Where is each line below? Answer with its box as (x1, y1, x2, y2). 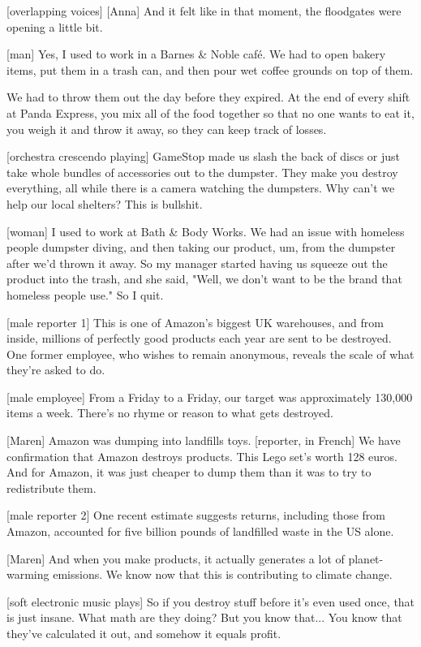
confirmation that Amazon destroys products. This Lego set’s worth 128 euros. (6, 447, 397, 464)
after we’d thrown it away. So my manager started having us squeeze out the (6, 254, 388, 271)
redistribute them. (6, 479, 97, 496)
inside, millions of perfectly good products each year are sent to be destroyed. (6, 330, 392, 347)
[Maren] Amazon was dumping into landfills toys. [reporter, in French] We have (6, 432, 401, 449)
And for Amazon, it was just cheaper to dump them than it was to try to (6, 464, 372, 481)
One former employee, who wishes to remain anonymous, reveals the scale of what (6, 345, 415, 362)
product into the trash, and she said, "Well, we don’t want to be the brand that (6, 270, 402, 287)
